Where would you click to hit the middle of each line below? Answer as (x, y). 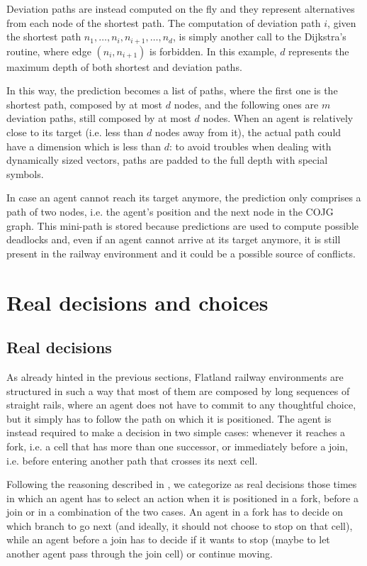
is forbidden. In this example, (213, 51)
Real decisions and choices (137, 302)
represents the (319, 51)
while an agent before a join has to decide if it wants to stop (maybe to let (168, 539)
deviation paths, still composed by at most (99, 118)
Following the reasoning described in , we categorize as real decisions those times (182, 484)
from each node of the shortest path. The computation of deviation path (164, 22)
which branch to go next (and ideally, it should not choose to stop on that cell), (180, 525)
